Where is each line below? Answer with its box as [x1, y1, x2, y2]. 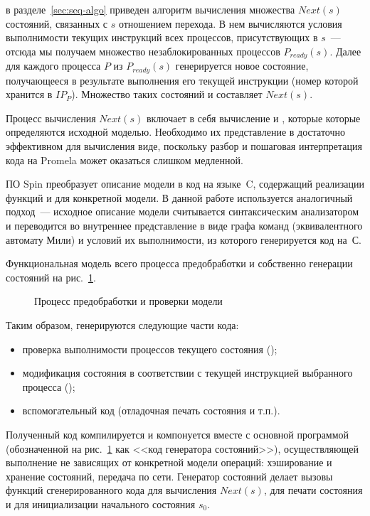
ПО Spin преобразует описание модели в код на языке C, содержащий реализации [6, 176, 364, 191]
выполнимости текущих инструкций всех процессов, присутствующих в [6, 30, 318, 45]
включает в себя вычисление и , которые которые [146, 110, 361, 125]
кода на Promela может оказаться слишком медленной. [6, 152, 243, 167]
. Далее [329, 43, 361, 58]
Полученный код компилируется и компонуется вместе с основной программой [6, 426, 349, 441]
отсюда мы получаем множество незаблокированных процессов [6, 43, 280, 58]
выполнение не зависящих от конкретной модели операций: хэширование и [6, 455, 332, 470]
